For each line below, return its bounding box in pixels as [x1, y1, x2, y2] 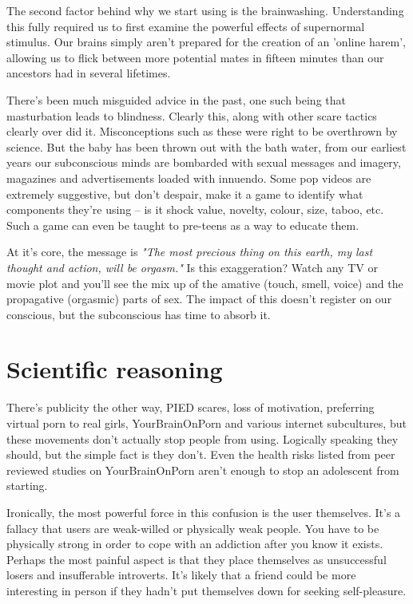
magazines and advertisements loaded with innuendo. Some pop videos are [6, 169, 371, 186]
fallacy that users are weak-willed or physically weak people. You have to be [6, 519, 379, 536]
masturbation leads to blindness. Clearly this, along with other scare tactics [6, 107, 377, 124]
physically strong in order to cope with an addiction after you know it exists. [6, 535, 383, 552]
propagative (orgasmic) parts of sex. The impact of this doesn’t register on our [6, 290, 392, 307]
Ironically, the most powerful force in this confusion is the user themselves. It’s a [6, 503, 401, 520]
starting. [6, 477, 48, 494]
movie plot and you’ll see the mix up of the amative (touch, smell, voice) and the [6, 274, 403, 291]
